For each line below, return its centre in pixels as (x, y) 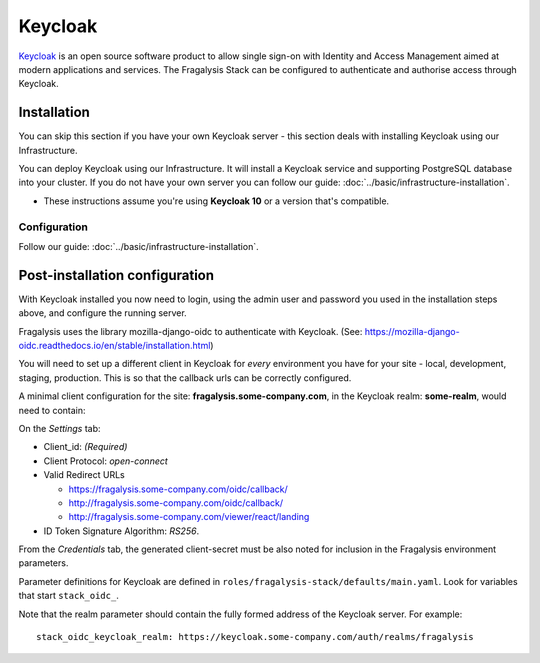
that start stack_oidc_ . (68, 596)
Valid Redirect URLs (84, 475)
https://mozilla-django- (412, 331)
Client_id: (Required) (85, 447)
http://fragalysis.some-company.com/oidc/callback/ (176, 502)
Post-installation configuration (116, 275)
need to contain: (52, 410)
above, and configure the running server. (102, 313)
